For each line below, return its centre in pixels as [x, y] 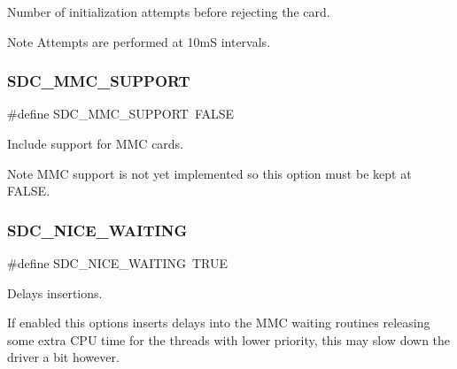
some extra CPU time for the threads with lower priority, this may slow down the [229, 339]
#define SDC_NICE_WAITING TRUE [117, 263]
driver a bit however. [63, 357]
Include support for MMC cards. [96, 143]
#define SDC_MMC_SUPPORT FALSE [121, 114]
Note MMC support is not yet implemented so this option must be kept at [209, 173]
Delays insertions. [55, 292]
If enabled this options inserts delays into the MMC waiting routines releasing [219, 323]
